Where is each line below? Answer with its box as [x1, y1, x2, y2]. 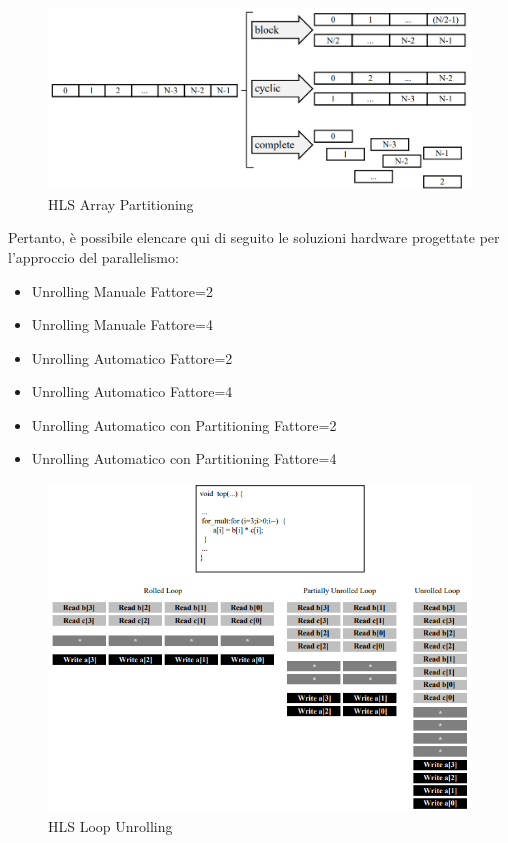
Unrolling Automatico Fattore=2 [31, 347, 233, 368]
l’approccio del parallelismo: [8, 246, 179, 267]
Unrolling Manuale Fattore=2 [31, 280, 213, 301]
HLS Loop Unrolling [48, 815, 173, 836]
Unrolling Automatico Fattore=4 [31, 381, 233, 402]
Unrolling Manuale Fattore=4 [31, 314, 213, 335]
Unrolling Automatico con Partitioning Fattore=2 [31, 414, 337, 435]
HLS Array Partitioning [48, 193, 194, 214]
